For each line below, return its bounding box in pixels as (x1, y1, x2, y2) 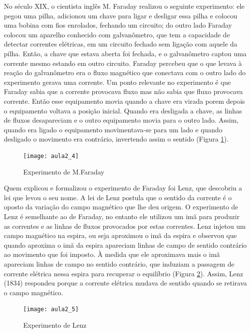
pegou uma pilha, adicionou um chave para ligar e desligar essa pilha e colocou (4, 10, 237, 20)
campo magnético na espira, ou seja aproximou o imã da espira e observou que (4, 230, 237, 240)
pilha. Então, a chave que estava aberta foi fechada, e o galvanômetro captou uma (4, 48, 247, 58)
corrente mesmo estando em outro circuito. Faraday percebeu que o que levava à (4, 58, 242, 68)
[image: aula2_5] (23, 306, 79, 313)
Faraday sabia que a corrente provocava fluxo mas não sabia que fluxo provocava (4, 86, 243, 96)
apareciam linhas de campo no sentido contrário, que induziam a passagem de (4, 258, 235, 269)
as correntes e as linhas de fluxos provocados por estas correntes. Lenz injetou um (4, 221, 246, 231)
